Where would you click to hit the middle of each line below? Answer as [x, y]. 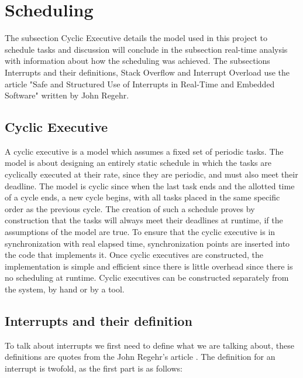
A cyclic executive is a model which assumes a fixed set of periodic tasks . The [144, 151]
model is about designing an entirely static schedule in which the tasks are [138, 163]
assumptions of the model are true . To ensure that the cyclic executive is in [140, 232]
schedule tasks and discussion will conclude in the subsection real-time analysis [146, 49]
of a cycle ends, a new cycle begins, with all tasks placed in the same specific [142, 197]
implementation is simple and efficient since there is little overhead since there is [149, 266]
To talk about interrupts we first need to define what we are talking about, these [150, 345]
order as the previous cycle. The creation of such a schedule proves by [130, 208]
